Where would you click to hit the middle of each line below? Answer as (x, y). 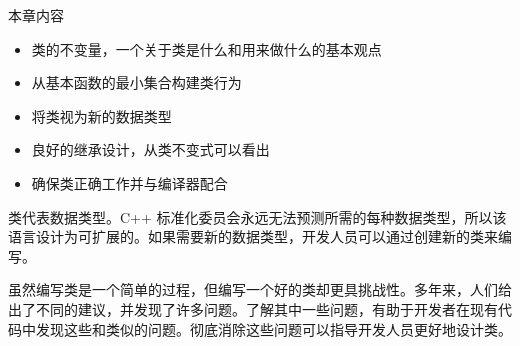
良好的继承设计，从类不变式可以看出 (150, 149)
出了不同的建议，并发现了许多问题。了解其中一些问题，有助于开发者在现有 (253, 308)
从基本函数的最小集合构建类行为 (136, 82)
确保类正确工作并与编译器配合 (129, 182)
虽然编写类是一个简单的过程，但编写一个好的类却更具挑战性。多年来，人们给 (260, 289)
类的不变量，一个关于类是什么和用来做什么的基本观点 (206, 48)
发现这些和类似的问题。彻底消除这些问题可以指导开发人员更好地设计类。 (273, 328)
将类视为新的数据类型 (101, 115)
